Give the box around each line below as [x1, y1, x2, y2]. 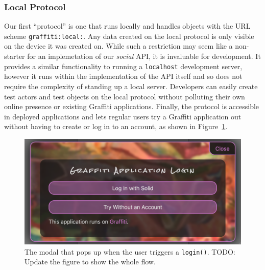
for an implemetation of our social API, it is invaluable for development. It [27, 51, 261, 61]
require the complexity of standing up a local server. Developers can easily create [4, 80, 258, 91]
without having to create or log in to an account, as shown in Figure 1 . [4, 121, 228, 132]
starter [4, 51, 25, 61]
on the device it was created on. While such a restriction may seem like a [4, 40, 233, 51]
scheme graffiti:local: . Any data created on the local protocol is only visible [4, 30, 254, 41]
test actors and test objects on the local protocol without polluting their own [4, 91, 245, 101]
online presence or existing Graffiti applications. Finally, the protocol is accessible [4, 101, 259, 112]
